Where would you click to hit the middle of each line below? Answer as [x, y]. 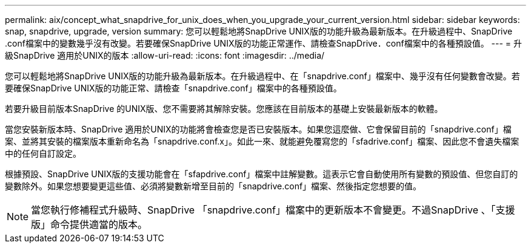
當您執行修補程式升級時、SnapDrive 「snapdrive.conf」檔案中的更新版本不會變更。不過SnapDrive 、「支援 [273, 210]
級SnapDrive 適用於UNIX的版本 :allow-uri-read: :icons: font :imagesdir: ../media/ [165, 55]
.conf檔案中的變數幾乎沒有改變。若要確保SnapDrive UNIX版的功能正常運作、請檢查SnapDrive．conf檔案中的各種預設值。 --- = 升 [264, 43]
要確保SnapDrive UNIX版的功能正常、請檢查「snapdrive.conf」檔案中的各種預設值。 [173, 88]
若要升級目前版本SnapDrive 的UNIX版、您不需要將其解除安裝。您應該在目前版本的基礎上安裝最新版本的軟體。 [224, 109]
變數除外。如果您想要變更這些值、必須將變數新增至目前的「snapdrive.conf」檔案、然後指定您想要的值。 [213, 186]
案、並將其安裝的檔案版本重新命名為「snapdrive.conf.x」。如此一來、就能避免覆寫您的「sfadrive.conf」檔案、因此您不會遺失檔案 [262, 141]
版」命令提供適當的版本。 [89, 224]
